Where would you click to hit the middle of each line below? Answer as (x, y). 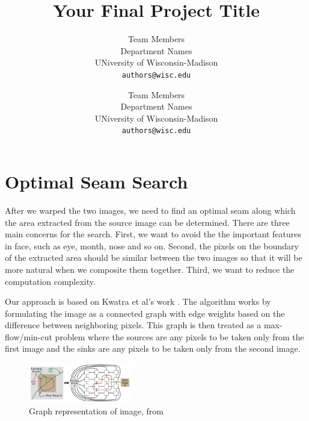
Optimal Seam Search (96, 181)
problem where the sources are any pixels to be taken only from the (179, 336)
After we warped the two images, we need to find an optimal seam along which (150, 210)
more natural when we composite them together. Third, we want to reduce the (150, 269)
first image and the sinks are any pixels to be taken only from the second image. (153, 348)
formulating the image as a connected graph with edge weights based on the (145, 313)
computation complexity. (50, 281)
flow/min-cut (29, 336)
